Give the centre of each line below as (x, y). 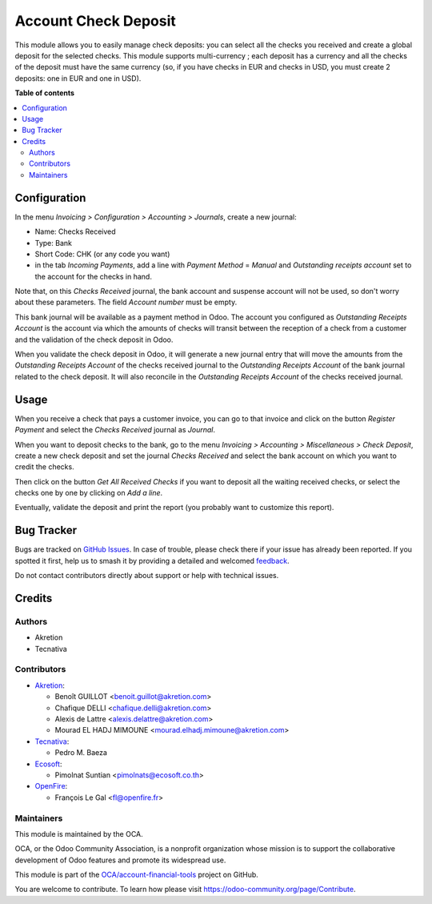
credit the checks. (45, 467)
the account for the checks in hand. (93, 276)
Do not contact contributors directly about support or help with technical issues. (147, 576)
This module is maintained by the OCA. (79, 834)
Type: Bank (53, 243)
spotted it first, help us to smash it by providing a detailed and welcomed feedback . (152, 560)
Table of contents (45, 93)
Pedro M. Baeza (81, 753)
